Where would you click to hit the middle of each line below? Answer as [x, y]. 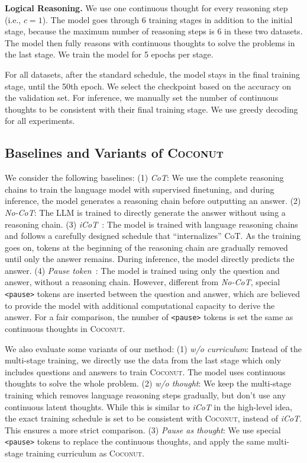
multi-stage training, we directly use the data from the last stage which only [143, 360]
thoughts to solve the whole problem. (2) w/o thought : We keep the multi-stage [148, 383]
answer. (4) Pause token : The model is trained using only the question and [142, 270]
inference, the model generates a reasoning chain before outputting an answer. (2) [153, 201]
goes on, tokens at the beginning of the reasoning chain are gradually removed [146, 247]
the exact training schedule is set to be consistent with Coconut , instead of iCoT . [153, 418]
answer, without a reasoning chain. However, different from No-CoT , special [143, 282]
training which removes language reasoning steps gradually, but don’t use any [146, 395]
